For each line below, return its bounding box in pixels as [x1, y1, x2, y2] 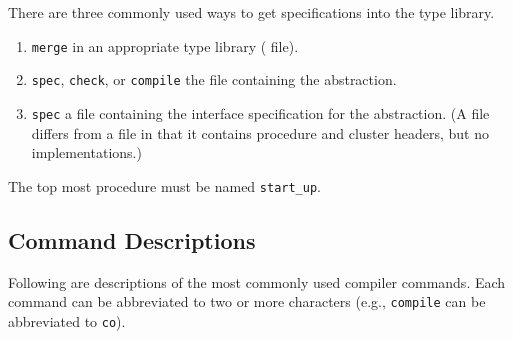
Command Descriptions [8, 224, 256, 255]
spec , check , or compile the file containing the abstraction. [31, 69, 397, 90]
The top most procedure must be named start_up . [8, 175, 322, 196]
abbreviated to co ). [8, 310, 126, 331]
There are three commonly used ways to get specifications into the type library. [8, 2, 495, 22]
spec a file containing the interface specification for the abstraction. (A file [31, 102, 490, 123]
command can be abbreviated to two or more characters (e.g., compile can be [8, 291, 486, 312]
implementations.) [31, 142, 142, 163]
